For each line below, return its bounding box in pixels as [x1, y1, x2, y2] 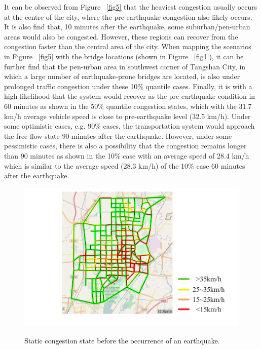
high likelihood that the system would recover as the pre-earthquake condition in [4, 91, 255, 101]
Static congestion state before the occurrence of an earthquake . [24, 335, 220, 345]
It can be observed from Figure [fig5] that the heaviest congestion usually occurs [4, 2, 257, 12]
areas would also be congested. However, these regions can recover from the [4, 31, 238, 42]
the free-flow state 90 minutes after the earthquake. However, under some [4, 130, 232, 141]
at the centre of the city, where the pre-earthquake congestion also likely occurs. [4, 11, 252, 22]
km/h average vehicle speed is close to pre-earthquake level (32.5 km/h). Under [4, 110, 251, 121]
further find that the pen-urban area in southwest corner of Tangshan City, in [4, 61, 246, 71]
